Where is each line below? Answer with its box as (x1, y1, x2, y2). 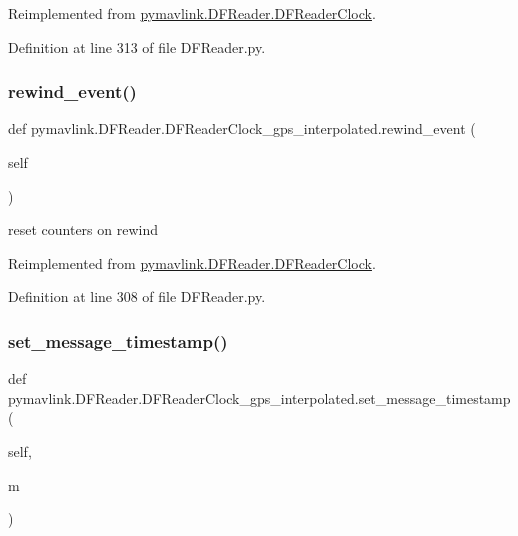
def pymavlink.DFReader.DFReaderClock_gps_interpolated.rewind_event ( (8, 118, 476, 139)
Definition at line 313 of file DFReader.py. (8, 36, 266, 57)
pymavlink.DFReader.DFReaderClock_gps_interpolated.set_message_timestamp (8, 387, 511, 408)
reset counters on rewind (8, 219, 158, 240)
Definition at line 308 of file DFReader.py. (8, 286, 266, 307)
